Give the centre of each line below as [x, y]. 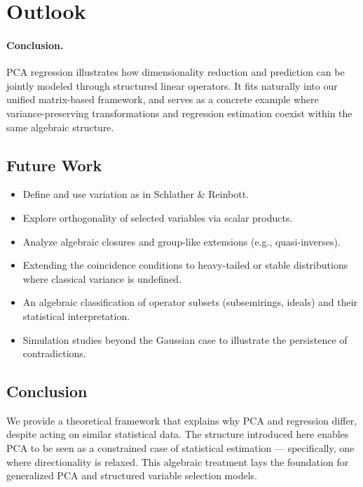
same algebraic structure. [60, 127]
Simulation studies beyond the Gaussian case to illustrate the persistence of [185, 339]
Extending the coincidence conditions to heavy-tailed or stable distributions [185, 265]
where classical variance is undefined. [102, 278]
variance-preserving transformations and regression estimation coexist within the [179, 113]
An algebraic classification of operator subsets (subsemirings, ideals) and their [190, 302]
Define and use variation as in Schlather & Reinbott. [136, 194]
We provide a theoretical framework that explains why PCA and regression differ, [182, 420]
